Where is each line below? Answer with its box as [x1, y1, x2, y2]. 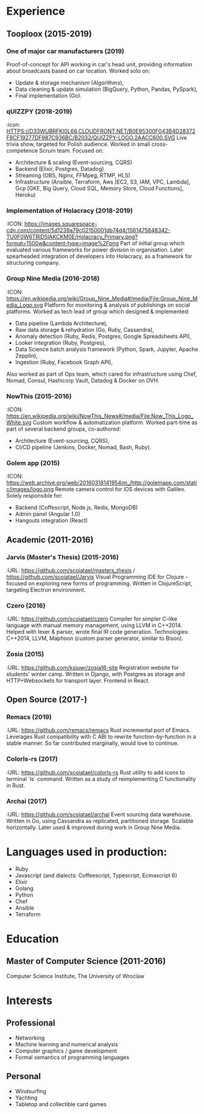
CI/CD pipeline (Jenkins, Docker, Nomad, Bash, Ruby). [15, 444, 152, 451]
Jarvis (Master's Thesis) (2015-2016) [6, 553, 119, 561]
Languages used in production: [6, 845, 167, 859]
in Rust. [6, 782, 26, 789]
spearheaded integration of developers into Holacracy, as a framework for [6, 253, 192, 260]
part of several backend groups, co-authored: [6, 425, 121, 433]
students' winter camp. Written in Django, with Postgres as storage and [6, 670, 185, 678]
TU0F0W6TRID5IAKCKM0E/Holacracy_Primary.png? [6, 233, 138, 240]
